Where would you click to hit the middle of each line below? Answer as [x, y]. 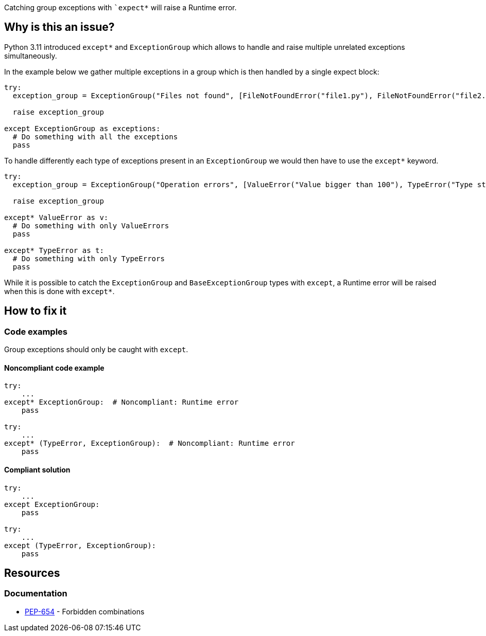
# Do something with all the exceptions [95, 137]
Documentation [36, 594]
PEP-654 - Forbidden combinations [85, 611]
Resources [32, 573]
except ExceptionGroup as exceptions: [82, 128]
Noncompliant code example [54, 368]
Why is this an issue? [59, 27]
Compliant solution [37, 469]
